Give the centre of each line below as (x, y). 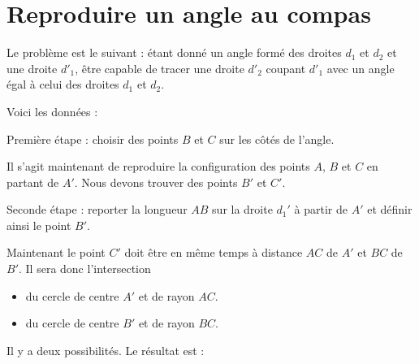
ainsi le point (39, 225)
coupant (286, 68)
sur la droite (242, 209)
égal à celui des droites (63, 84)
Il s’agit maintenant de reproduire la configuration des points (158, 166)
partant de (33, 182)
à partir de (321, 209)
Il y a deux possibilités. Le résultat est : (106, 350)
